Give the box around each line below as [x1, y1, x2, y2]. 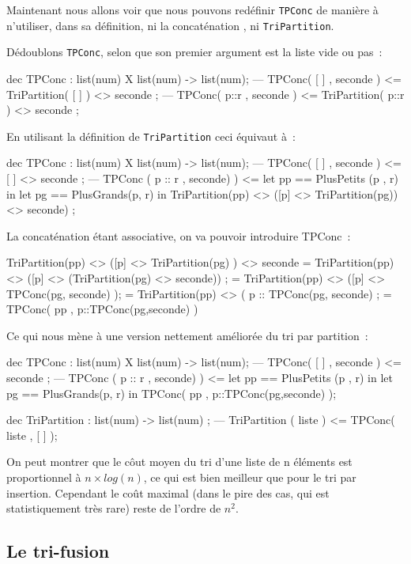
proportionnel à [6, 468, 81, 485]
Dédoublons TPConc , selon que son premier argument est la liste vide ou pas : [6, 44, 383, 60]
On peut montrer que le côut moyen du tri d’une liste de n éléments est [6, 453, 353, 470]
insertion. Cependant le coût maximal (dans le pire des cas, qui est [6, 484, 330, 501]
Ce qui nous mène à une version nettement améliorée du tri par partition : [6, 327, 368, 343]
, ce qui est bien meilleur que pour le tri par [143, 468, 356, 485]
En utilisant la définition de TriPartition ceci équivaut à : [6, 127, 296, 144]
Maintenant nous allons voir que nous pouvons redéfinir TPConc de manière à [6, 2, 379, 17]
